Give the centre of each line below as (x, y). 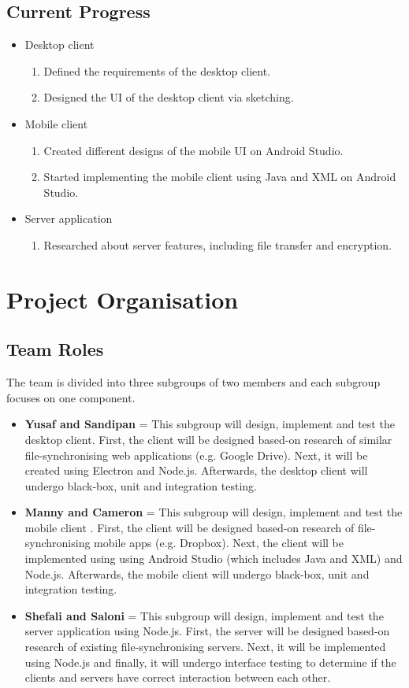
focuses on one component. (71, 397)
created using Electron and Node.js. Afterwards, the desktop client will (196, 470)
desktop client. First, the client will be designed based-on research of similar (208, 439)
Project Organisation (123, 299)
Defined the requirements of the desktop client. (157, 70)
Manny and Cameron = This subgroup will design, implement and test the (214, 512)
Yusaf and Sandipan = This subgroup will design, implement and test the (210, 424)
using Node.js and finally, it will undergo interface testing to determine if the (210, 662)
